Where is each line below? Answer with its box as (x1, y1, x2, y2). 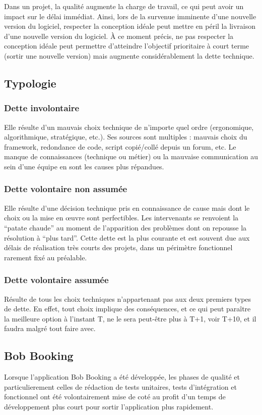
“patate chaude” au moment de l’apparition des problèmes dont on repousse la (4, 222, 247, 233)
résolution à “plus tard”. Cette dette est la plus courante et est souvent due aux (4, 232, 250, 243)
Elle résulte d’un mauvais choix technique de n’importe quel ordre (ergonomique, (4, 121, 254, 132)
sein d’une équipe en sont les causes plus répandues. (4, 161, 164, 171)
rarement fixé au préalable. (4, 252, 87, 262)
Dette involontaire (4, 102, 80, 114)
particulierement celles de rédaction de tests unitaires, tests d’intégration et (4, 381, 237, 392)
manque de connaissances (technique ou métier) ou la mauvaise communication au (4, 151, 258, 162)
